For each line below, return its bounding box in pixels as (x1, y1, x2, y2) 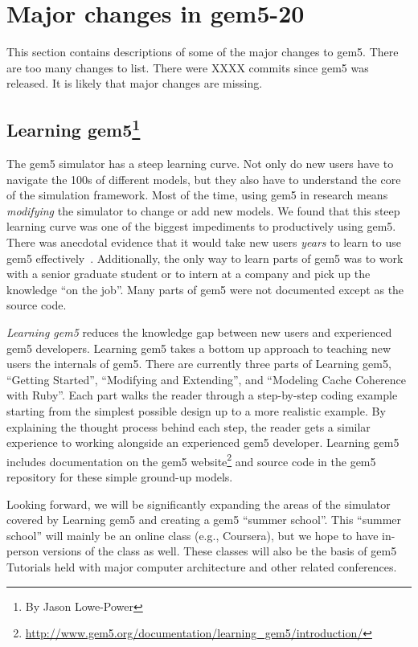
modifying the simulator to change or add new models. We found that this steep (6, 202, 400, 219)
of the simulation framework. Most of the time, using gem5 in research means (6, 186, 388, 203)
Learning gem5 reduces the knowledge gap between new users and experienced (6, 324, 392, 341)
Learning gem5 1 (6, 114, 141, 142)
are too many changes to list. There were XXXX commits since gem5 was (6, 59, 369, 76)
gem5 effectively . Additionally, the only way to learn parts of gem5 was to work (6, 249, 404, 266)
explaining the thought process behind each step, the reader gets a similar (6, 418, 371, 435)
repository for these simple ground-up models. (6, 469, 233, 485)
